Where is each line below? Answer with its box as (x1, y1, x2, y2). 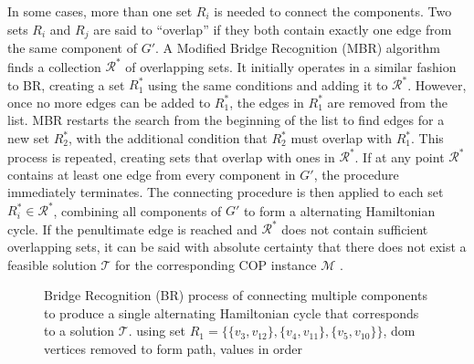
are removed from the (327, 92, 448, 111)
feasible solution (7, 255, 97, 274)
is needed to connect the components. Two (214, 2, 452, 20)
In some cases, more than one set (7, 2, 193, 20)
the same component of (7, 38, 138, 57)
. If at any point (354, 147, 445, 166)
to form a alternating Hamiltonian (243, 201, 436, 220)
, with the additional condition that (68, 129, 268, 148)
